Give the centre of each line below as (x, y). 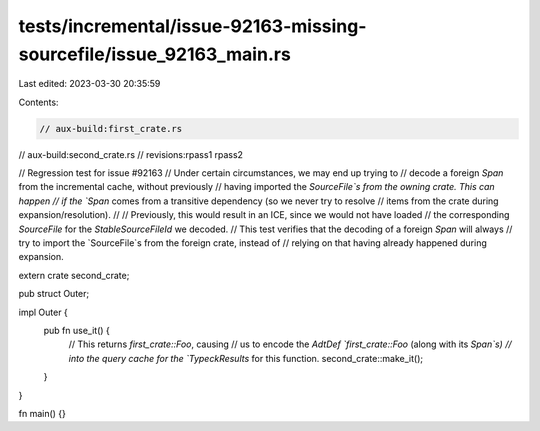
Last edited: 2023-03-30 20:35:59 (89, 84)
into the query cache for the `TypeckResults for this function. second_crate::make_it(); (246, 358)
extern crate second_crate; (74, 275)
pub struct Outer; (54, 294)
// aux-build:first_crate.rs (111, 128)
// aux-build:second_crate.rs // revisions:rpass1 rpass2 (131, 154)
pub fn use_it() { (76, 330)
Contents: (38, 102)
